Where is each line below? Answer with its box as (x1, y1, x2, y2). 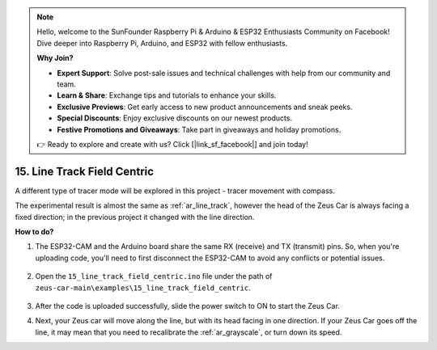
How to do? (15, 226, 54, 236)
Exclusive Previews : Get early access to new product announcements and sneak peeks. (57, 102, 353, 112)
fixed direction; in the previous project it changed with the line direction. (15, 212, 255, 221)
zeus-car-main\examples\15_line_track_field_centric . (35, 283, 251, 293)
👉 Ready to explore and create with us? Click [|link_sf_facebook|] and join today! (36, 139, 308, 149)
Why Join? (36, 53, 74, 63)
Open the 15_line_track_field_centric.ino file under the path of (35, 272, 273, 281)
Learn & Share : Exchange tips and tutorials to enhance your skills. (57, 91, 277, 100)
